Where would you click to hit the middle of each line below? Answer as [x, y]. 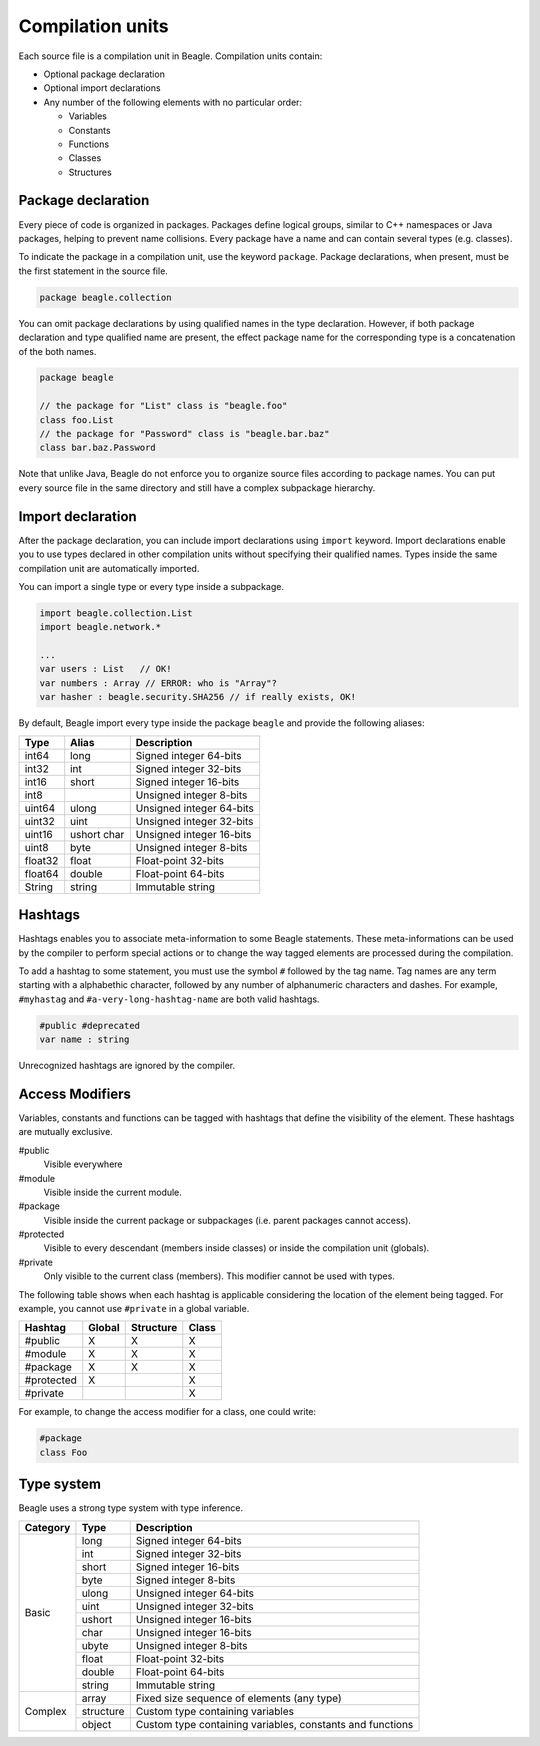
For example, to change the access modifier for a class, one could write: [167, 1412]
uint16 [39, 834]
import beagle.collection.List [116, 613]
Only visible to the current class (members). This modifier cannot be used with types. [219, 1276]
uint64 [40, 808]
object [96, 1724]
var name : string [84, 1039]
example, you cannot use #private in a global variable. [134, 1309]
